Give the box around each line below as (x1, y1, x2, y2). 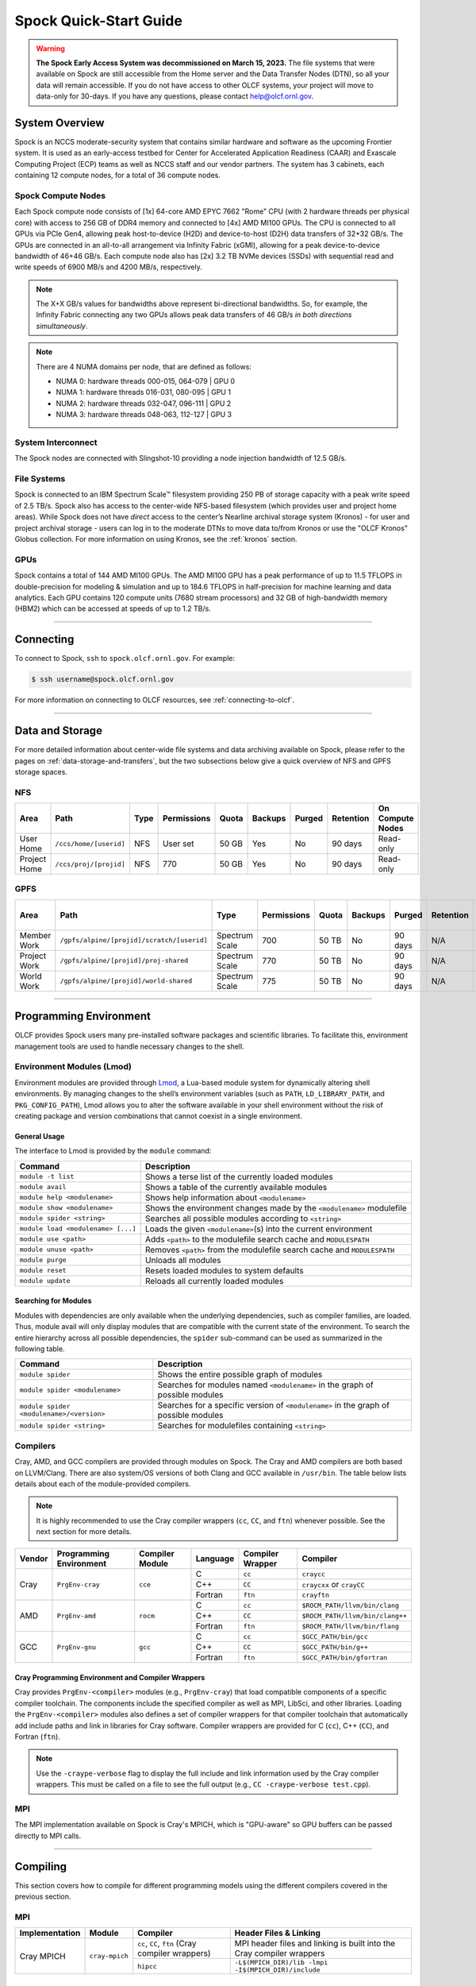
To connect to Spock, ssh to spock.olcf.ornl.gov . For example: (14, 654, 236, 663)
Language (195, 1553, 235, 1564)
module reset (19, 1266, 67, 1275)
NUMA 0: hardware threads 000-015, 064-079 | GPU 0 (56, 377, 236, 386)
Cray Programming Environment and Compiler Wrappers (14, 1673, 205, 1683)
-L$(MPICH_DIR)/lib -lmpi (234, 1958, 328, 1967)
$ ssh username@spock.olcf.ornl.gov (31, 675, 175, 684)
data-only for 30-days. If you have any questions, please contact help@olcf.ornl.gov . (36, 91, 313, 101)
